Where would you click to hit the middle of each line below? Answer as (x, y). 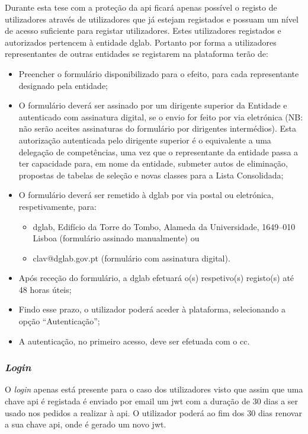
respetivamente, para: (58, 206)
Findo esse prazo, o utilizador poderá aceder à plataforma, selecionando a (152, 309)
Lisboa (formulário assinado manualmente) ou (116, 238)
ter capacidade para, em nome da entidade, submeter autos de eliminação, (153, 163)
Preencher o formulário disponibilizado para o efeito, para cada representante (159, 73)
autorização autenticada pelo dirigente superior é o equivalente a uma (145, 140)
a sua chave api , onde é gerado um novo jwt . (86, 424)
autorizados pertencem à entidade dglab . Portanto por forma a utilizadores (141, 42)
